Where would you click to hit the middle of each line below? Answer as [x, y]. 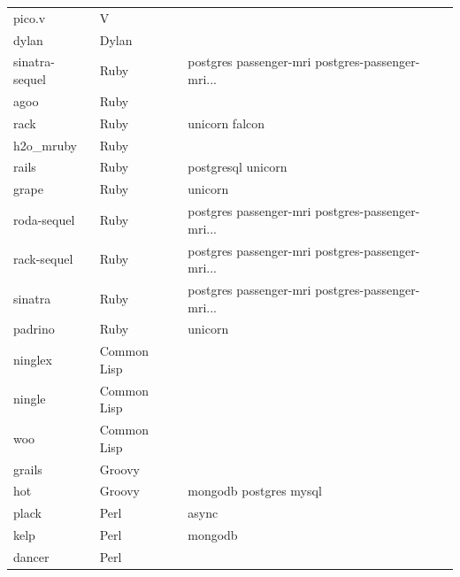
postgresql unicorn [238, 167]
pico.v [30, 17]
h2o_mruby [46, 145]
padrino [34, 329]
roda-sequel [44, 219]
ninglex [33, 360]
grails [28, 469]
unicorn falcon [226, 123]
